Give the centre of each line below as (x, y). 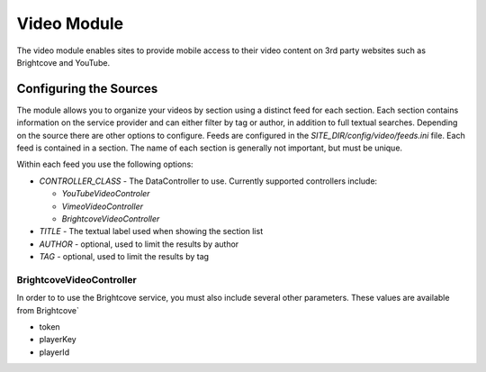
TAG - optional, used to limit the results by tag (124, 257)
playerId (54, 352)
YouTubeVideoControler (106, 194)
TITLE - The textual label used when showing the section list (151, 231)
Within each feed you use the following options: (105, 164)
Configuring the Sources (87, 89)
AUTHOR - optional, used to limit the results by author (139, 244)
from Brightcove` (48, 310)
